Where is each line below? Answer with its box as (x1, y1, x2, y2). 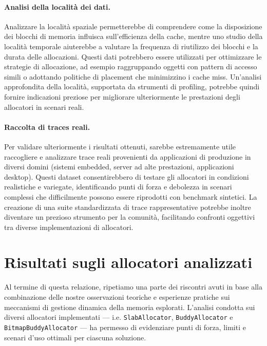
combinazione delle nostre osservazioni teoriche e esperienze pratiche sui (4, 292, 230, 302)
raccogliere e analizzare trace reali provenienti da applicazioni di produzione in (4, 151, 251, 162)
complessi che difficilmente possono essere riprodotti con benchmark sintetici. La (4, 191, 257, 202)
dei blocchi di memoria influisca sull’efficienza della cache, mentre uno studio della (4, 31, 263, 42)
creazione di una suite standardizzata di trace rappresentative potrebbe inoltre (4, 201, 251, 212)
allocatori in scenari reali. (4, 101, 84, 112)
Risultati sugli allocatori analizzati (4, 252, 253, 273)
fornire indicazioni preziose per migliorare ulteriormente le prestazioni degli (4, 91, 240, 102)
